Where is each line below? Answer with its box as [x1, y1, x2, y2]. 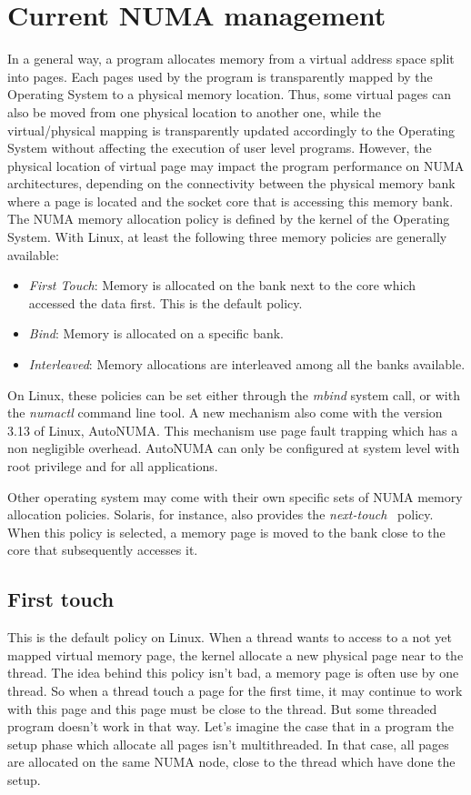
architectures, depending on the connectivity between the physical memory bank [7, 174, 456, 193]
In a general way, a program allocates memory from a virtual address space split [7, 49, 455, 68]
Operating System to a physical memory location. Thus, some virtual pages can [7, 85, 452, 104]
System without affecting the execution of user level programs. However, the [7, 138, 432, 157]
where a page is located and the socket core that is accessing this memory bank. [7, 191, 454, 210]
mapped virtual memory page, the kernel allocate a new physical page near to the [7, 645, 464, 664]
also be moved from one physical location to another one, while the [7, 102, 381, 121]
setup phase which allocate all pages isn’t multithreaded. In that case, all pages [7, 734, 449, 753]
